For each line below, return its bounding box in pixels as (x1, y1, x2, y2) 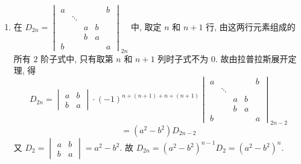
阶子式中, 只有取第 (40, 52, 113, 65)
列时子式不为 (157, 52, 209, 65)
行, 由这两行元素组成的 (206, 20, 296, 33)
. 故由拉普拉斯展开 (215, 52, 288, 65)
